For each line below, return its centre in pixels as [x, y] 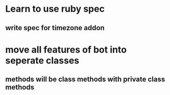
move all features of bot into [66, 50]
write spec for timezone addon [55, 28]
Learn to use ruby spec [55, 9]
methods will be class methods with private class [85, 79]
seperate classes [42, 61]
